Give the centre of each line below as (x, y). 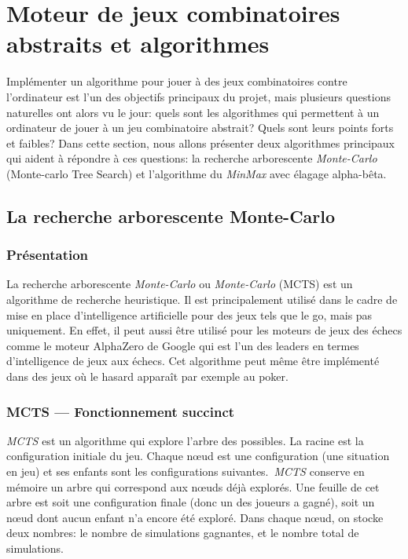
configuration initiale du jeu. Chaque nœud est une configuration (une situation (198, 456)
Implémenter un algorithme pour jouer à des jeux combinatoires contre (177, 81)
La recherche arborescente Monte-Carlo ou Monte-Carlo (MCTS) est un (180, 284)
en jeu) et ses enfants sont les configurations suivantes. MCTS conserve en (186, 471)
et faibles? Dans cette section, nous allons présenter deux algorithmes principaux (200, 142)
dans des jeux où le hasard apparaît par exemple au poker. (147, 376)
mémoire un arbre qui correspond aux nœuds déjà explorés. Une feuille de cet (193, 486)
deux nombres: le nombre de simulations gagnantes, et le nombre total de (183, 533)
